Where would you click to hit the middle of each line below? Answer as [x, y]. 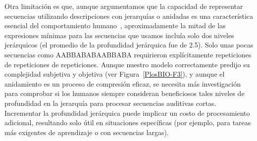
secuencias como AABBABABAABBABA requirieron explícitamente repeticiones [128, 54]
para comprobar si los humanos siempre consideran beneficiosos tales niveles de [125, 93]
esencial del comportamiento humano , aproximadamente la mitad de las [115, 25]
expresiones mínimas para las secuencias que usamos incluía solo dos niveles [119, 35]
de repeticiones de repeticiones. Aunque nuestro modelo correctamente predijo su [127, 64]
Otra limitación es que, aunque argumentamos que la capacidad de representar [124, 6]
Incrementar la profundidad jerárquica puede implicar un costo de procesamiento [127, 113]
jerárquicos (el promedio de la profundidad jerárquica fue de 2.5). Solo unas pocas [129, 45]
